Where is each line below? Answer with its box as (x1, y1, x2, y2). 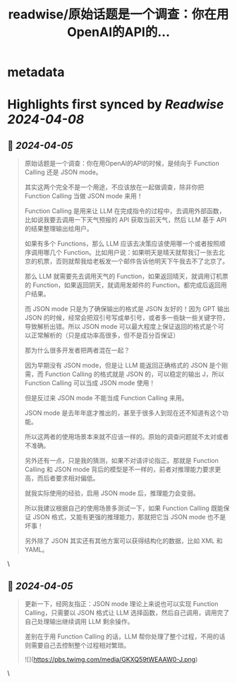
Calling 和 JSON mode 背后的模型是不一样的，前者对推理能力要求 (24, 465, 215, 473)
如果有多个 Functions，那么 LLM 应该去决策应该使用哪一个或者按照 (24, 239, 220, 248)
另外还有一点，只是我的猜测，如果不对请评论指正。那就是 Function (24, 457, 219, 465)
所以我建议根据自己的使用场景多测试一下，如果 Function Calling (24, 504, 209, 512)
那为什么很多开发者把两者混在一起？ (24, 346, 130, 355)
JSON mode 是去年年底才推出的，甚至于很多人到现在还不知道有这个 (24, 409, 223, 417)
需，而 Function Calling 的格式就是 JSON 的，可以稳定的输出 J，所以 (24, 370, 224, 378)
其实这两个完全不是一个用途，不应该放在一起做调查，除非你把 (24, 183, 205, 191)
